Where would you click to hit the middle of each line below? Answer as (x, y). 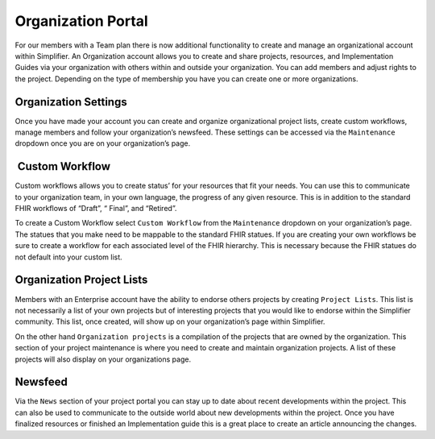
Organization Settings (71, 102)
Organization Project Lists (81, 280)
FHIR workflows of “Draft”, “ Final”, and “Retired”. (96, 209)
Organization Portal (81, 21)
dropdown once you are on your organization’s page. (103, 143)
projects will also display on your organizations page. (103, 359)
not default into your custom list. (68, 257)
